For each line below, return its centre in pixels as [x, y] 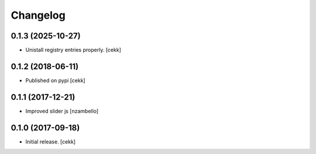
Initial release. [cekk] [51, 141]
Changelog [38, 15]
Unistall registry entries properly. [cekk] [73, 50]
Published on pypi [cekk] [56, 80]
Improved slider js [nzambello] [62, 111]
